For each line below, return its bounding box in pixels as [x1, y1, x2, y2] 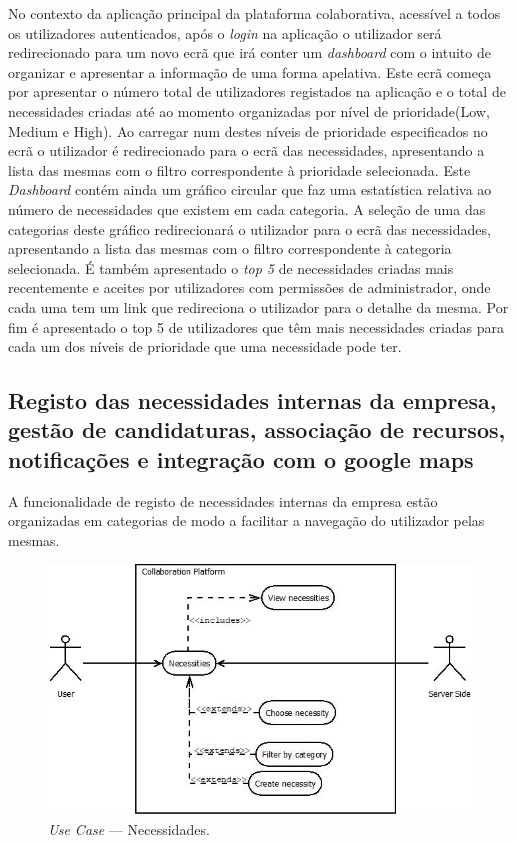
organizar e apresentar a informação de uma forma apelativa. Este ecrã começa [8, 61, 492, 82]
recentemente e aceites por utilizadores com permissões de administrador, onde [8, 277, 491, 298]
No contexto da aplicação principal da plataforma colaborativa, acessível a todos [8, 3, 501, 23]
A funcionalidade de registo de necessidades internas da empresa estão [8, 490, 438, 511]
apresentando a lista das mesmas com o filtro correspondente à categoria [8, 238, 452, 259]
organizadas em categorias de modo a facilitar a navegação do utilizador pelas [8, 510, 485, 531]
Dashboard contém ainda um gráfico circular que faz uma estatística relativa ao [8, 179, 492, 200]
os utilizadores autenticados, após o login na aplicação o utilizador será [8, 22, 442, 43]
